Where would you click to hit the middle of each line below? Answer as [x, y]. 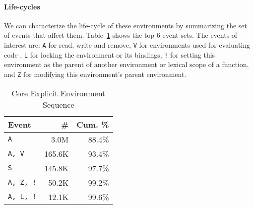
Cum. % [93, 124]
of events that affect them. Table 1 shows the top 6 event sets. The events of [121, 35]
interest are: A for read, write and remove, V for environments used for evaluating [127, 44]
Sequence [59, 104]
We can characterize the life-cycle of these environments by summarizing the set [126, 25]
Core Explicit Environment [59, 93]
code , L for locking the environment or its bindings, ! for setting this [110, 54]
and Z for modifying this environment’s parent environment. [95, 74]
